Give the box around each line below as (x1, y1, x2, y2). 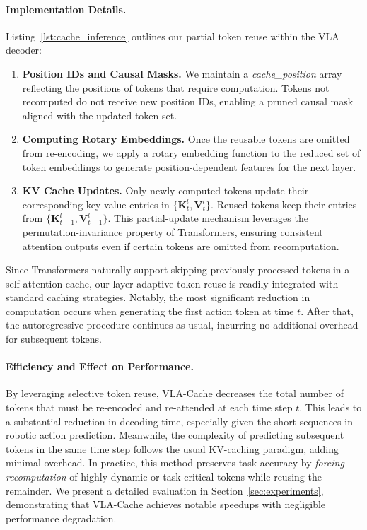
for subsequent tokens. (6, 331, 102, 346)
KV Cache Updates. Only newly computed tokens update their (22, 183, 309, 198)
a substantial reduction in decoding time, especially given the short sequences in (6, 413, 353, 428)
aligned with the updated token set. (22, 107, 177, 122)
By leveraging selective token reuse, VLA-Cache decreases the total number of (6, 386, 344, 401)
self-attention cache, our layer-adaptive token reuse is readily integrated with (6, 276, 339, 290)
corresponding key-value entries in (22, 196, 170, 211)
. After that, (301, 303, 354, 318)
